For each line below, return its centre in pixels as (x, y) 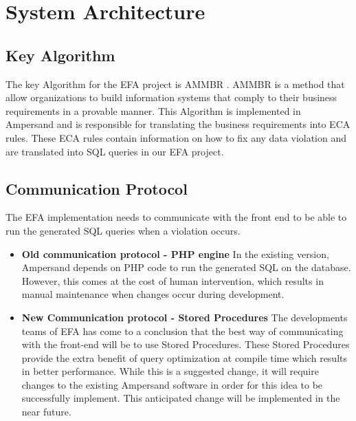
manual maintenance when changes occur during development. (153, 294)
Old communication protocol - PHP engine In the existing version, (175, 253)
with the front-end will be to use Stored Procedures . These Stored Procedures (186, 344)
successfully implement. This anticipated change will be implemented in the (181, 398)
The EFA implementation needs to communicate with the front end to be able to (176, 217)
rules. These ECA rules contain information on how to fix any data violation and (176, 137)
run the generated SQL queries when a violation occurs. (123, 230)
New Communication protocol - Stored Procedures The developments (185, 317)
